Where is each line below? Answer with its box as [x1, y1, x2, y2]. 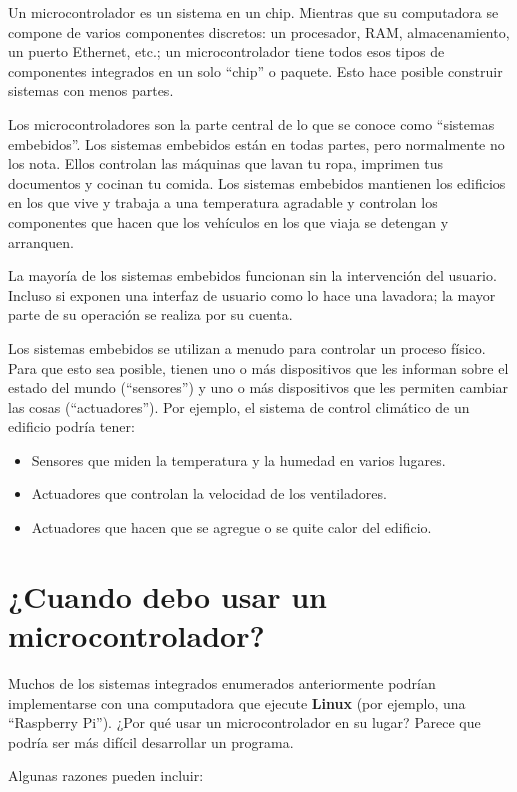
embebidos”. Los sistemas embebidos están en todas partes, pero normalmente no [8, 133, 505, 154]
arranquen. [8, 231, 74, 252]
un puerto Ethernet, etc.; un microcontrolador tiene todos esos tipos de [8, 41, 445, 62]
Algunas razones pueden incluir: [8, 765, 204, 786]
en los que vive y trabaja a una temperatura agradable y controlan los [8, 192, 438, 213]
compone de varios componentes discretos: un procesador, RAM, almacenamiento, [8, 21, 510, 42]
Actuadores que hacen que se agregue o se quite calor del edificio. [31, 517, 432, 538]
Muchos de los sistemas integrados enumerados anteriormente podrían [8, 672, 436, 693]
